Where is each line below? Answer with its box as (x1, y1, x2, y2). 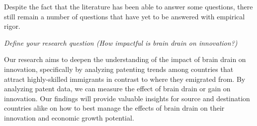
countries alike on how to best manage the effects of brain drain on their (4, 103, 225, 113)
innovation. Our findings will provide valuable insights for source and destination (4, 93, 250, 103)
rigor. (4, 21, 20, 31)
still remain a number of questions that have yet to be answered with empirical (4, 11, 245, 21)
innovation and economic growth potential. (4, 112, 134, 123)
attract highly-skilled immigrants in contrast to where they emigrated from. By (4, 73, 246, 84)
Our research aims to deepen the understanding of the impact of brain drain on (4, 54, 246, 64)
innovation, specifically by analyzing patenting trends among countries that (4, 63, 234, 74)
